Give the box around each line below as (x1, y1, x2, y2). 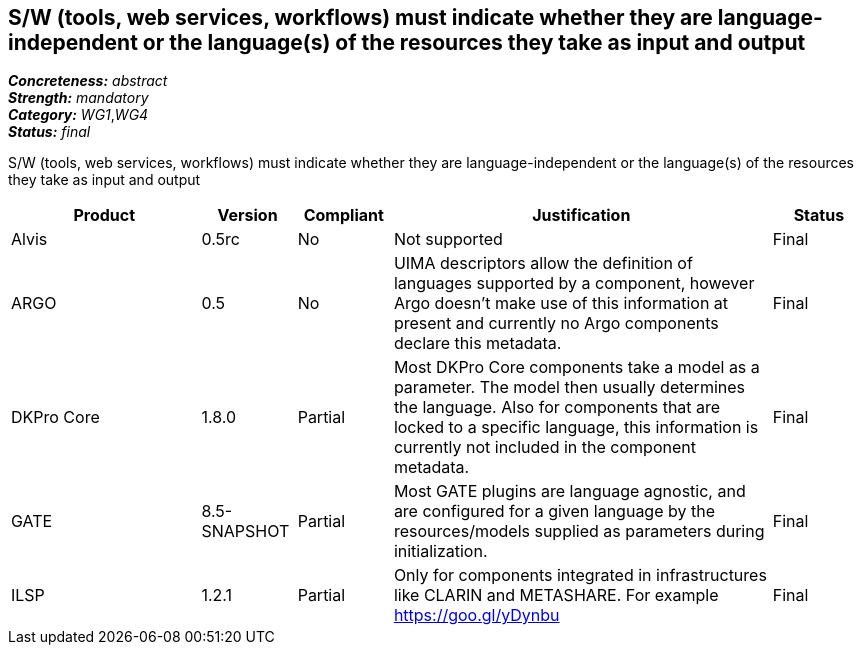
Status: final (8, 123, 91, 141)
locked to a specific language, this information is (393, 417, 759, 438)
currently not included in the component (393, 437, 696, 458)
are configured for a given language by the (393, 501, 715, 522)
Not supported (393, 229, 503, 250)
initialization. (393, 541, 488, 562)
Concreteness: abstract (8, 72, 168, 90)
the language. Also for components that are (393, 397, 721, 418)
